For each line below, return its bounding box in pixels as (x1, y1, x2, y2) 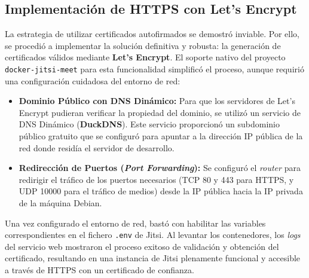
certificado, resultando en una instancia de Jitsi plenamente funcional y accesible (5, 252, 301, 264)
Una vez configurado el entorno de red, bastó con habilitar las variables (5, 216, 266, 229)
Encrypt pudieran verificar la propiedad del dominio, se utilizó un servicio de (19, 106, 301, 118)
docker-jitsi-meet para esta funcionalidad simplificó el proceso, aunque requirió (5, 62, 304, 75)
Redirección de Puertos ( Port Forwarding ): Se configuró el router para (19, 161, 301, 174)
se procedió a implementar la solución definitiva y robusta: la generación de (5, 39, 281, 51)
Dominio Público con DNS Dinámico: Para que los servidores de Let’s (19, 94, 295, 107)
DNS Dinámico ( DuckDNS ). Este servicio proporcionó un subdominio (19, 118, 280, 130)
